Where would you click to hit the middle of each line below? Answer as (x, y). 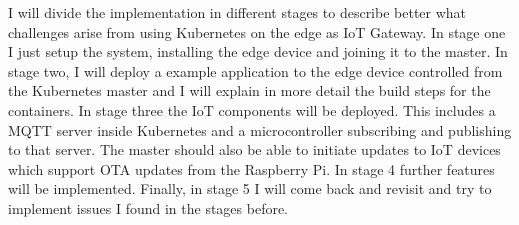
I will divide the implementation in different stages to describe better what (237, 12)
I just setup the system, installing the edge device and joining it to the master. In (258, 51)
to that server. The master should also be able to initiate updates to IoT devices (254, 149)
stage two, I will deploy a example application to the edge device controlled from (255, 70)
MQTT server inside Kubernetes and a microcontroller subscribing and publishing (260, 129)
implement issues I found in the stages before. (148, 207)
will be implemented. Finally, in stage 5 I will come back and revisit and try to (250, 188)
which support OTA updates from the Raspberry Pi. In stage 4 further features (251, 168)
